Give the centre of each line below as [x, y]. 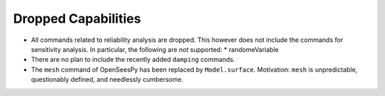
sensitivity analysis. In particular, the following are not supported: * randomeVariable [155, 49]
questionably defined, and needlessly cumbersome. [107, 80]
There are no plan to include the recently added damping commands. [133, 60]
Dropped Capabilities [77, 18]
